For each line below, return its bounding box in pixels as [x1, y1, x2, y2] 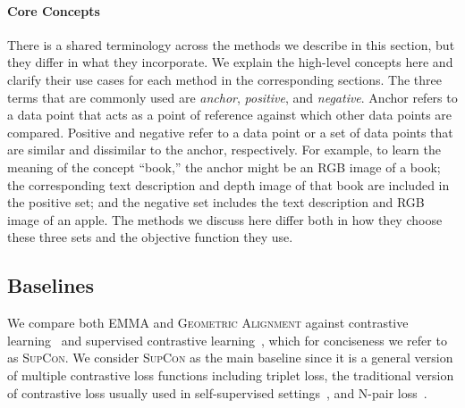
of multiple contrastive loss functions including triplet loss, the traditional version [7, 365, 454, 384]
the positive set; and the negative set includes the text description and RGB [7, 193, 425, 212]
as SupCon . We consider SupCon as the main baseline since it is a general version [7, 348, 453, 367]
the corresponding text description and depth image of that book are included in [7, 175, 450, 194]
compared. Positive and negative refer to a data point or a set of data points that [7, 122, 453, 141]
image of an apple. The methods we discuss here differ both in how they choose [7, 210, 443, 229]
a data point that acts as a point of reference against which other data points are [7, 105, 452, 124]
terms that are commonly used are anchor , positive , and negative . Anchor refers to [7, 87, 458, 106]
